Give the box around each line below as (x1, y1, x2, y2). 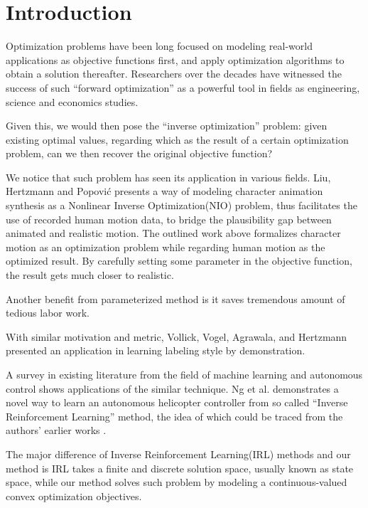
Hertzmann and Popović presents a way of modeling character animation (6, 184, 323, 199)
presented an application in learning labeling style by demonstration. (6, 343, 305, 358)
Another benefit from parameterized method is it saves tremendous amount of (6, 291, 345, 306)
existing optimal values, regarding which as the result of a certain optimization (6, 132, 349, 147)
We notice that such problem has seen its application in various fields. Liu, (6, 169, 331, 184)
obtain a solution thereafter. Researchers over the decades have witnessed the (6, 66, 342, 81)
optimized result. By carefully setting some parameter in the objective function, (6, 253, 352, 268)
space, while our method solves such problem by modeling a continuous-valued (6, 475, 347, 490)
